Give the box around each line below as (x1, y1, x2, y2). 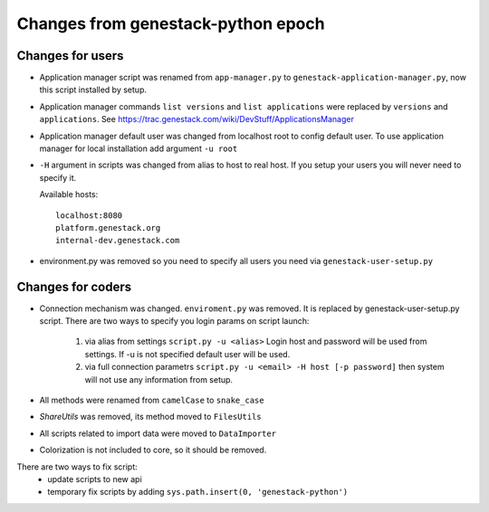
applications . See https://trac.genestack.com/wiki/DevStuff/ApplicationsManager (39, 114, 355, 125)
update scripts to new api (47, 473, 142, 484)
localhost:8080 (55, 210, 123, 221)
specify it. (39, 172, 77, 183)
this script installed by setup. (39, 84, 147, 95)
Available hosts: (39, 189, 99, 200)
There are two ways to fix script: (16, 461, 138, 472)
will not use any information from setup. (84, 374, 234, 384)
